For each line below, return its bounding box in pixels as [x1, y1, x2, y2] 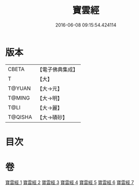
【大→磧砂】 [37, 113, 68, 121]
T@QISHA [8, 113, 32, 121]
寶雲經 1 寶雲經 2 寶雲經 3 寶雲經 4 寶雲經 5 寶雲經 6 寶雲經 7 [5, 179, 134, 185]
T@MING [8, 94, 30, 101]
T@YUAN [8, 85, 31, 92]
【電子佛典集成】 [37, 66, 78, 73]
